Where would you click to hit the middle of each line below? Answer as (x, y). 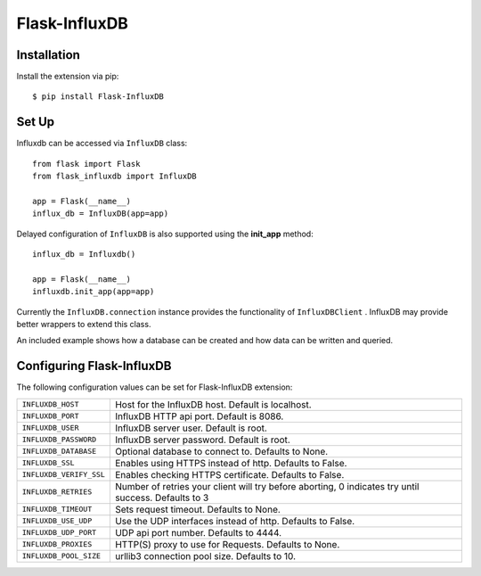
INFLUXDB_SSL (48, 463)
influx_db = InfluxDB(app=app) (101, 214)
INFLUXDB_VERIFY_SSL (64, 475)
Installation (48, 55)
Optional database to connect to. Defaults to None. (221, 451)
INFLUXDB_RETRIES (57, 492)
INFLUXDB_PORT (50, 416)
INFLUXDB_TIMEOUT (57, 510)
